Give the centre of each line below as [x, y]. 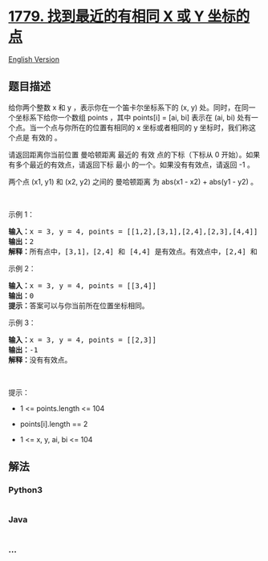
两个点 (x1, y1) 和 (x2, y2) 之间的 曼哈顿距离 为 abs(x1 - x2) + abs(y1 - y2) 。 [133, 181]
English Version [34, 59]
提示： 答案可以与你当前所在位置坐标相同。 [79, 305]
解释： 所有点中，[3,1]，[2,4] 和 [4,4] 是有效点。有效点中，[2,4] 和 [133, 251]
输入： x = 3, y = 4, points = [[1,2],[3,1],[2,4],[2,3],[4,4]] [133, 231]
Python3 [25, 490]
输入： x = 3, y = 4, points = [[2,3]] [82, 339]
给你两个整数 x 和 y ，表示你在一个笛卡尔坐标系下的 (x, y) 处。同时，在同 [128, 107]
